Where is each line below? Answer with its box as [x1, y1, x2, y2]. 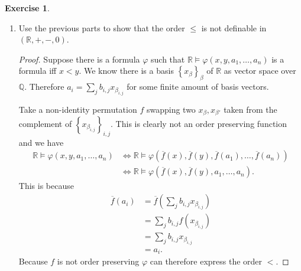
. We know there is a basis [79, 64, 174, 77]
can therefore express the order [150, 255, 263, 267]
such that [151, 53, 185, 65]
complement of [18, 117, 72, 130]
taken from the [224, 103, 277, 115]
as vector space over [224, 64, 296, 77]
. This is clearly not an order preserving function [111, 117, 287, 130]
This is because [18, 179, 74, 192]
